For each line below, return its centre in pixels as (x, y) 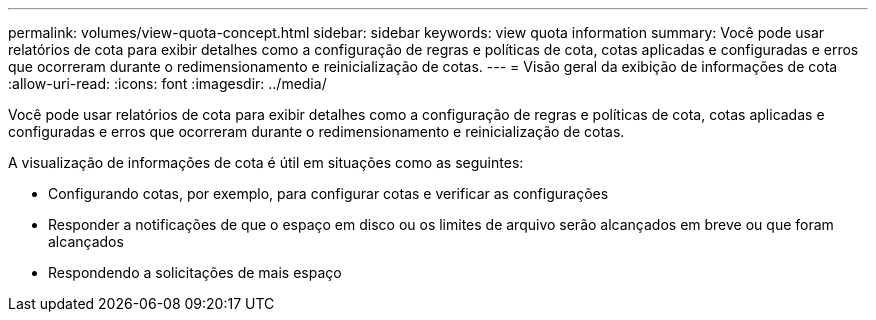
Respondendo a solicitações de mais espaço (195, 272)
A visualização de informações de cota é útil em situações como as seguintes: (266, 162)
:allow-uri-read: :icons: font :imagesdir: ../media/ (167, 83)
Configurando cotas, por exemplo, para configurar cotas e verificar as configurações (328, 193)
